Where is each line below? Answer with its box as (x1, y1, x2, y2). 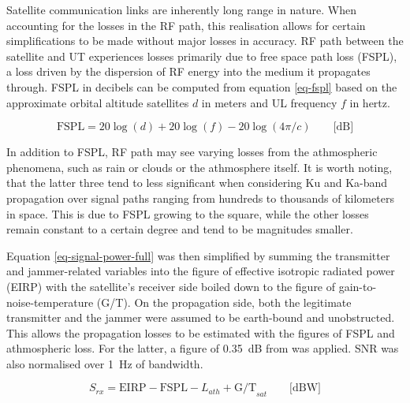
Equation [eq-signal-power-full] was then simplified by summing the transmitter (6, 247, 390, 263)
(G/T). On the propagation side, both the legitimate (96, 293, 352, 310)
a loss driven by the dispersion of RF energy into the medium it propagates (6, 63, 371, 80)
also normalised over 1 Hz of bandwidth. (6, 355, 203, 371)
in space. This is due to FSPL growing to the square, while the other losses (6, 205, 369, 222)
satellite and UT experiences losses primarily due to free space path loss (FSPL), (6, 47, 397, 64)
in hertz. (349, 94, 390, 110)
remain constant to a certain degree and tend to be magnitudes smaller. (6, 221, 353, 237)
